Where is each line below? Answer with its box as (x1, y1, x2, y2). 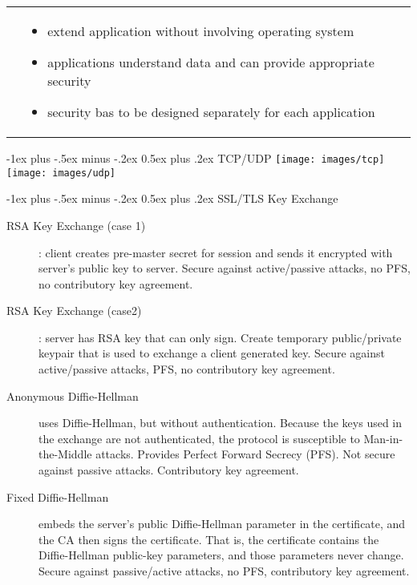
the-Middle (38, 446, 92, 462)
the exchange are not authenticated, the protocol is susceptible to (38, 430, 360, 446)
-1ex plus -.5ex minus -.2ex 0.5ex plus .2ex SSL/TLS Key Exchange (6, 190, 338, 207)
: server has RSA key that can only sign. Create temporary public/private (38, 329, 402, 345)
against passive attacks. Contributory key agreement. (38, 462, 299, 478)
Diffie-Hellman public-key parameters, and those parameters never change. (38, 547, 404, 563)
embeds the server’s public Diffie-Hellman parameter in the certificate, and (38, 515, 406, 532)
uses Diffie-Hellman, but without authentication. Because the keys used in (38, 414, 403, 431)
